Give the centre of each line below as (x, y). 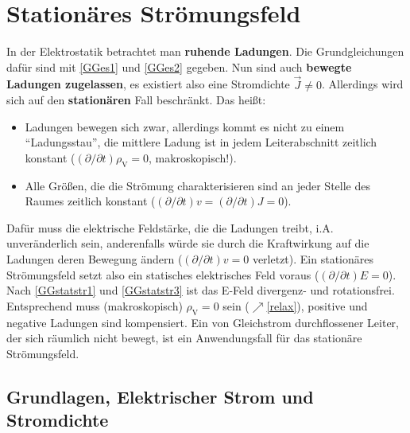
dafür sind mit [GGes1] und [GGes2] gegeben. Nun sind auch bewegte (179, 66)
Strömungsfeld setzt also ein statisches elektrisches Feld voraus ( (163, 274)
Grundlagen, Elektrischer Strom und (160, 396)
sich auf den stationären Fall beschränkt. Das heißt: (136, 100)
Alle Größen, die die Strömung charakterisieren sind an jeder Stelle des (197, 185)
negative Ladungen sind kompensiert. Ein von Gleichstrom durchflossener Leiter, (203, 322)
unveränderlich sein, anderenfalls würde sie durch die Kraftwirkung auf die (188, 243)
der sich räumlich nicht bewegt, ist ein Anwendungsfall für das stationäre (184, 338)
